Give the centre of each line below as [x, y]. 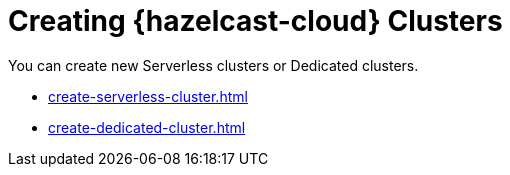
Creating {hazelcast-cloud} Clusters [255, 21]
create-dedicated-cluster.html [147, 127]
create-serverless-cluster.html [148, 96]
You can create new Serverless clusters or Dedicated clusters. [213, 65]
